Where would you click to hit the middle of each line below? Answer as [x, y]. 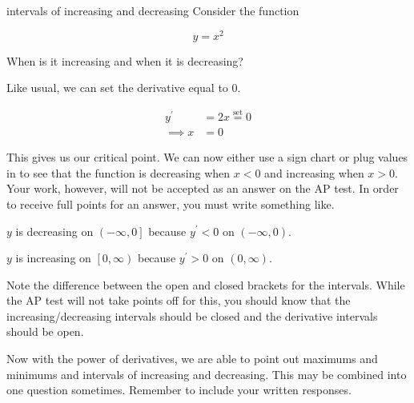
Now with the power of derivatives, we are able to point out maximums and [192, 359]
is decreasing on [54, 231]
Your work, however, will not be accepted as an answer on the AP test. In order [203, 188]
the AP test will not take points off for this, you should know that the [179, 300]
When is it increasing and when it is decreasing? [125, 60]
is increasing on [53, 258]
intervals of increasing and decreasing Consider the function [153, 10]
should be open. [45, 331]
